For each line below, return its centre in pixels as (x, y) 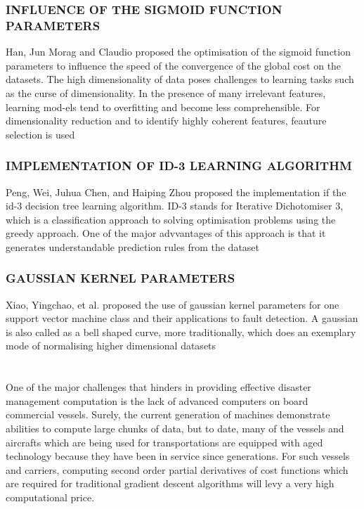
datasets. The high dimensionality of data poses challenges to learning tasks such (180, 79)
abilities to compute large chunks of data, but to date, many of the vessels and (175, 429)
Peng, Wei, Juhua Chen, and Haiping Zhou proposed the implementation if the (176, 192)
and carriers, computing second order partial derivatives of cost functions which (177, 469)
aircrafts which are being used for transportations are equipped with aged (164, 442)
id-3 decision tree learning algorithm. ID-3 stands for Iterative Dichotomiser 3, (175, 206)
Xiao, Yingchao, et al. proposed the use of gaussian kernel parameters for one (173, 304)
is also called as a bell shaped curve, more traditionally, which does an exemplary (181, 331)
